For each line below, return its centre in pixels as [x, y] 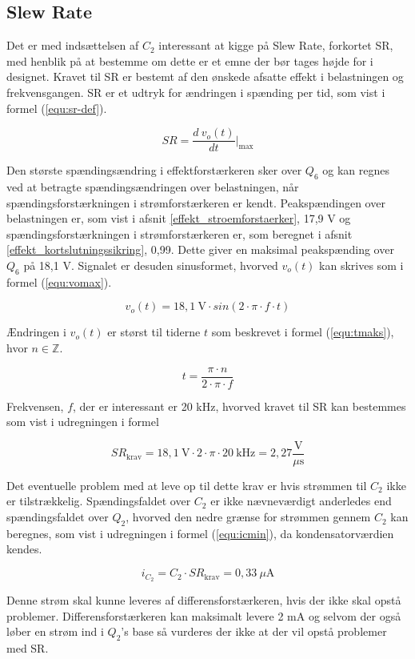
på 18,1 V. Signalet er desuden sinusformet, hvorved [151, 265]
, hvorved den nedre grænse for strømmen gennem [248, 517]
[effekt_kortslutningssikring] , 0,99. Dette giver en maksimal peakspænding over [200, 249]
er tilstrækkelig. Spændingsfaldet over [99, 501]
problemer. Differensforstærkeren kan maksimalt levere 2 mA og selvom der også [204, 615]
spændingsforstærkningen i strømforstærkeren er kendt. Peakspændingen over [196, 202]
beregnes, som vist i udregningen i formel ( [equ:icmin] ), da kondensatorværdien [200, 533]
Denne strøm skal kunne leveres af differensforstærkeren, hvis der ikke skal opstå [204, 599]
